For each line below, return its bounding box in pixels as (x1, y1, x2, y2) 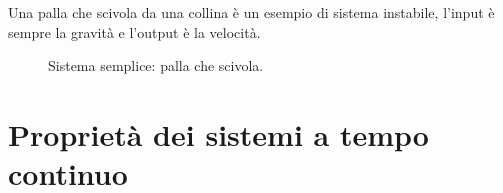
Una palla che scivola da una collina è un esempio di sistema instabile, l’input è (8, 2, 495, 22)
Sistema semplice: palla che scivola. (48, 55, 264, 76)
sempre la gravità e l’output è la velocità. (8, 21, 261, 42)
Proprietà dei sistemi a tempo (8, 113, 429, 154)
